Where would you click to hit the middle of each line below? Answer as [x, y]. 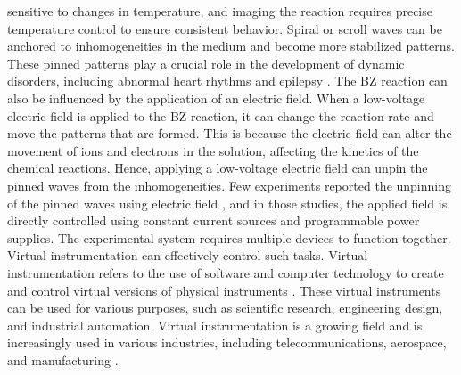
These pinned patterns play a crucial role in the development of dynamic [206, 63]
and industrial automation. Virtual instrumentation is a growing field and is [215, 325]
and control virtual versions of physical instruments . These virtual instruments [224, 290]
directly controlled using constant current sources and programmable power [214, 220]
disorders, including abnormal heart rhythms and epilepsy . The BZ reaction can [227, 81]
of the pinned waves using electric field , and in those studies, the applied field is [227, 203]
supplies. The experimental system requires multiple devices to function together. [229, 237]
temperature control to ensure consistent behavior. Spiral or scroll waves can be [225, 28]
